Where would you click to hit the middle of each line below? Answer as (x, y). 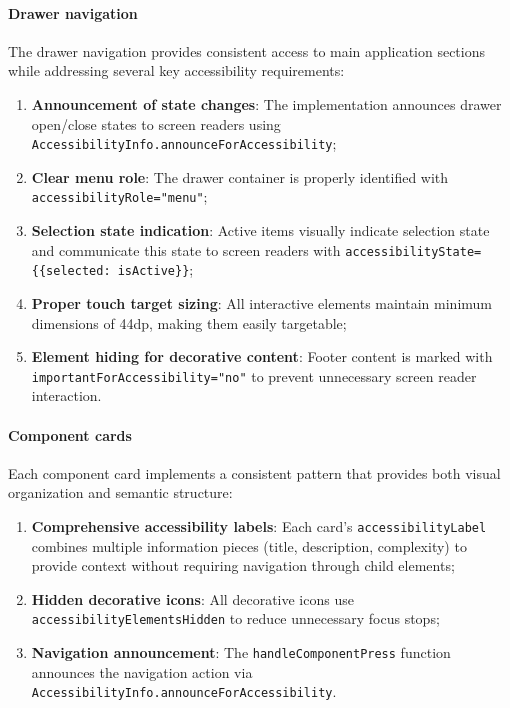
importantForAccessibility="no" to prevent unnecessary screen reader (254, 375)
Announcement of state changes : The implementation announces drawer (266, 103)
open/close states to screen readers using (156, 123)
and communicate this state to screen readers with (186, 249)
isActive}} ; (155, 269)
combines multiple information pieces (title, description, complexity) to (249, 545)
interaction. (66, 395)
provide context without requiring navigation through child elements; (243, 565)
